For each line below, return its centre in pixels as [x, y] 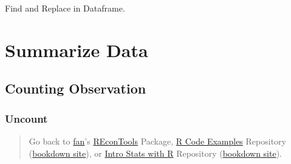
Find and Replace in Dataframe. [65, 8]
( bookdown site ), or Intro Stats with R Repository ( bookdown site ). [156, 153]
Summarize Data [77, 50]
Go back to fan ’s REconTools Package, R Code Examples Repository [157, 141]
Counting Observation [76, 88]
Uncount [26, 118]
